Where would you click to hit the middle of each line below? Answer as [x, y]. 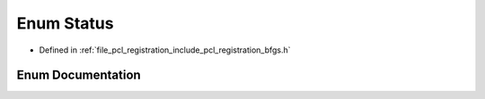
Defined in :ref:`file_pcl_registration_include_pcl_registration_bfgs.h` [165, 50]
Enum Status [65, 23]
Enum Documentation [79, 75]
